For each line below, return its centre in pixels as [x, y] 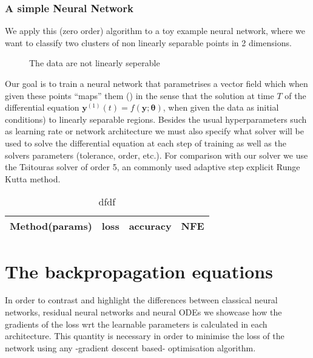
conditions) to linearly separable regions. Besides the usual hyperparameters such [156, 119]
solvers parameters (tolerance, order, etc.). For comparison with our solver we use [156, 155]
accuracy [150, 226]
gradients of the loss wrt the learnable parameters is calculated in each [136, 324]
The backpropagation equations [139, 271]
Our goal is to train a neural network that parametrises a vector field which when [156, 83]
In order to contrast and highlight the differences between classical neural [141, 300]
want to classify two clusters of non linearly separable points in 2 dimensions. [148, 42]
